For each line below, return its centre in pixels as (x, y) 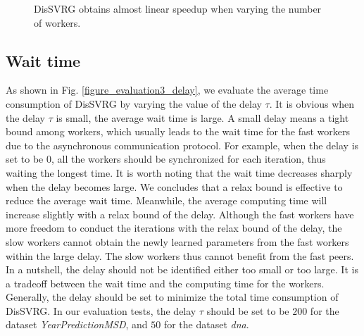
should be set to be (248, 310)
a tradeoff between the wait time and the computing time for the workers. (165, 283)
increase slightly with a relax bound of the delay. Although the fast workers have (180, 214)
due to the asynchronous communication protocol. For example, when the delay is (182, 145)
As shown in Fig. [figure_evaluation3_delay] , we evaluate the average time (167, 90)
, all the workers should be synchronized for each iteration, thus (189, 159)
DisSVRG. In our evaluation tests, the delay (101, 310)
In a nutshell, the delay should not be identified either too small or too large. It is (182, 269)
